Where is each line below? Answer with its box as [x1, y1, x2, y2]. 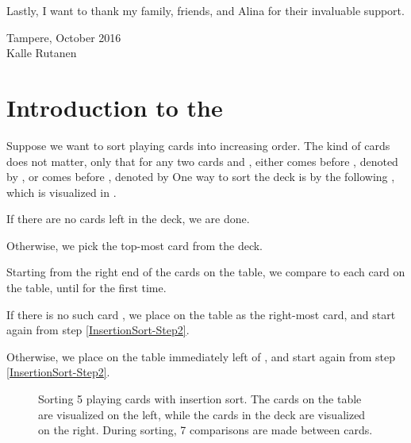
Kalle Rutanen [6, 44, 77, 61]
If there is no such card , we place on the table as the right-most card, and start [6, 306, 396, 322]
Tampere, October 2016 [6, 29, 121, 45]
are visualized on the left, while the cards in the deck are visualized [38, 406, 366, 422]
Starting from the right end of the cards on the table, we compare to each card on [6, 264, 405, 280]
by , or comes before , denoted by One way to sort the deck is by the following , [6, 168, 395, 185]
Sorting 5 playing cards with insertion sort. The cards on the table [38, 391, 362, 407]
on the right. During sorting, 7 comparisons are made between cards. [38, 422, 373, 438]
